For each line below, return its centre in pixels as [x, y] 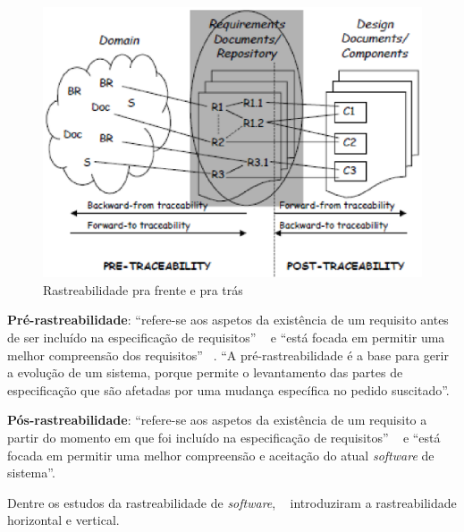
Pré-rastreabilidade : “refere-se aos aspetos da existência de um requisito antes [228, 320]
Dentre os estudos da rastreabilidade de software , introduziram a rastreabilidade [232, 502]
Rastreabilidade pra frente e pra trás [143, 289]
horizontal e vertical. [63, 520]
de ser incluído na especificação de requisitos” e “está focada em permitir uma [226, 338]
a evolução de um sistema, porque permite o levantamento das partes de [205, 372]
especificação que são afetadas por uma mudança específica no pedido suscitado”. [228, 389]
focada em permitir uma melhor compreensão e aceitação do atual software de [221, 455]
